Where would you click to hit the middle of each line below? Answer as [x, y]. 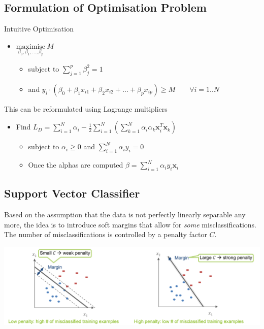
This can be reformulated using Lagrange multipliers [86, 108]
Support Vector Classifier [72, 193]
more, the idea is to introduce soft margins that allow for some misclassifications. [130, 224]
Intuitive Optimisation [39, 29]
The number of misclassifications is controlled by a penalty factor [106, 234]
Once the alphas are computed [76, 165]
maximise [31, 46]
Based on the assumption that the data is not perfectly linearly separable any [125, 215]
